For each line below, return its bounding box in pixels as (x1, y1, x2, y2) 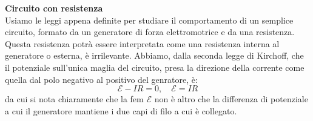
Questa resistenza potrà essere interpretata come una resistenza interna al (5, 37, 280, 50)
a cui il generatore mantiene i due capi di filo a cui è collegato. (5, 104, 237, 117)
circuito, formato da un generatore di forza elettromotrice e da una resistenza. (5, 25, 295, 38)
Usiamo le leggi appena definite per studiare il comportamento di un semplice (5, 13, 294, 26)
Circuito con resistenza (5, 2, 103, 14)
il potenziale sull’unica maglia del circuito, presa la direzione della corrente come (5, 60, 305, 73)
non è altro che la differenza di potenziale (154, 93, 308, 105)
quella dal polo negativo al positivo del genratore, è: (5, 73, 198, 85)
